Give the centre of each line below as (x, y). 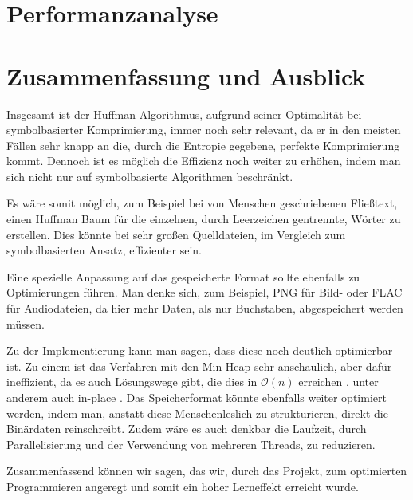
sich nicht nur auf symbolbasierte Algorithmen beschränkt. (150, 176)
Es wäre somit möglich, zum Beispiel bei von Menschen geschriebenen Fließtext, (202, 203)
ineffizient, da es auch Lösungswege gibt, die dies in (132, 382)
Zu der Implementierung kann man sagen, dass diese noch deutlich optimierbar (200, 350)
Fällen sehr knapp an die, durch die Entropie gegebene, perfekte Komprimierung (203, 145)
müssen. (26, 323)
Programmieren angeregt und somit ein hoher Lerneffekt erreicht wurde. (183, 486)
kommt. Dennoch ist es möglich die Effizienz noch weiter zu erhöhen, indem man (204, 161)
